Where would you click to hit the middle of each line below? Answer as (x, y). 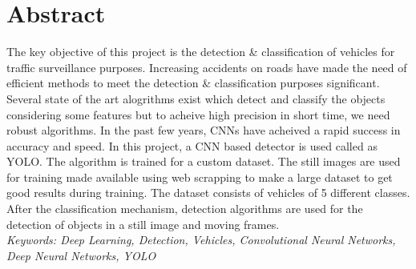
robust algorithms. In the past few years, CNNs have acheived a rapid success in (204, 130)
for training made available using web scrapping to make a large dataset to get (200, 177)
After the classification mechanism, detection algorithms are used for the (185, 209)
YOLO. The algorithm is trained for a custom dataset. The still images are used (204, 161)
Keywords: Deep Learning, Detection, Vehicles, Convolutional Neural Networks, (201, 240)
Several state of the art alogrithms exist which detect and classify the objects (196, 98)
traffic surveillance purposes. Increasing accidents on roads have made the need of (207, 67)
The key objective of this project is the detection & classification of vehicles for (201, 52)
